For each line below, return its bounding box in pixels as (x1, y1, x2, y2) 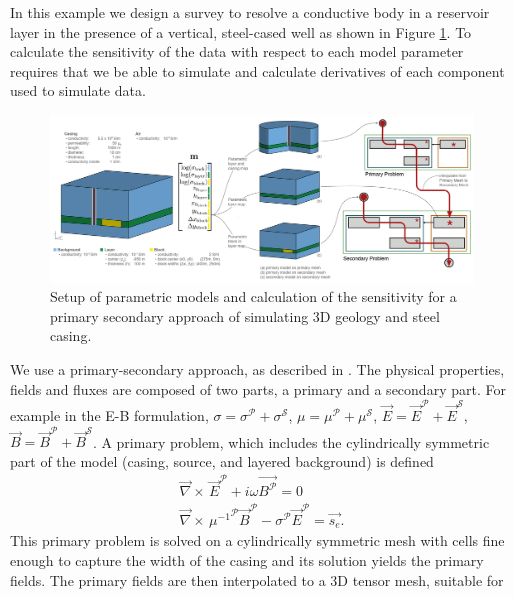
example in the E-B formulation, (10, 404, 209, 425)
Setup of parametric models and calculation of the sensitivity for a (50, 286, 457, 307)
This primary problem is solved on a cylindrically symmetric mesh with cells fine (10, 530, 505, 551)
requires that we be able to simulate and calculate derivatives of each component (10, 60, 505, 81)
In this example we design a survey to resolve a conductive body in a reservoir (10, 2, 490, 22)
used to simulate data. (10, 80, 146, 101)
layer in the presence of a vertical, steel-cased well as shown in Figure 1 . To (10, 21, 472, 42)
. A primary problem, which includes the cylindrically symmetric (92, 431, 490, 452)
